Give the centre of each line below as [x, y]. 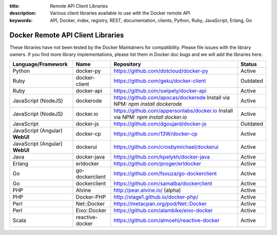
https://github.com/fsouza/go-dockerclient [165, 173]
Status [249, 64]
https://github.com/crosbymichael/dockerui [166, 147]
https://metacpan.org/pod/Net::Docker [160, 204]
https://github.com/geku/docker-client [160, 81]
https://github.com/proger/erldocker [157, 164]
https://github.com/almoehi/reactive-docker [167, 221]
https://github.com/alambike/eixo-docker [163, 210]
